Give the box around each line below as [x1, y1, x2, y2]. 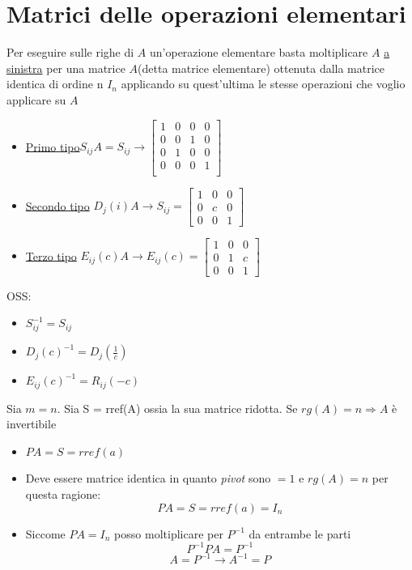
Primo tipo [25, 138, 80, 155]
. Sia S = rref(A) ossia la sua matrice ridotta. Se [57, 399, 298, 416]
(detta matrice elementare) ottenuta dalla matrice [138, 59, 385, 76]
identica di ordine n [6, 75, 104, 92]
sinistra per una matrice [6, 59, 125, 76]
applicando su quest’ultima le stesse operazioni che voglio [121, 75, 406, 92]
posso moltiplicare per [114, 525, 223, 542]
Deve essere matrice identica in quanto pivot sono [25, 470, 271, 487]
